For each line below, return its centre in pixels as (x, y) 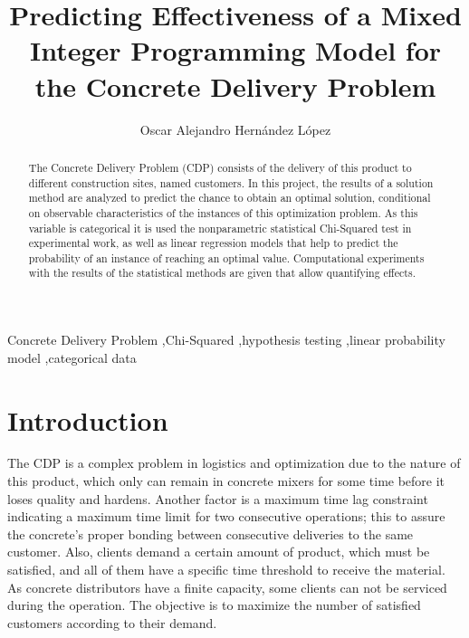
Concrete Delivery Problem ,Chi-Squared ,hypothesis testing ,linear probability (226, 340)
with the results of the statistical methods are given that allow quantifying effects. (222, 273)
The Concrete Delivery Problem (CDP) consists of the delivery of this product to (220, 167)
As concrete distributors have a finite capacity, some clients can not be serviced (227, 587)
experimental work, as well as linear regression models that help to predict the (213, 243)
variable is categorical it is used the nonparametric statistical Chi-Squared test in (220, 228)
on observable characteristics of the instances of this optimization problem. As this (223, 212)
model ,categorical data (72, 357)
